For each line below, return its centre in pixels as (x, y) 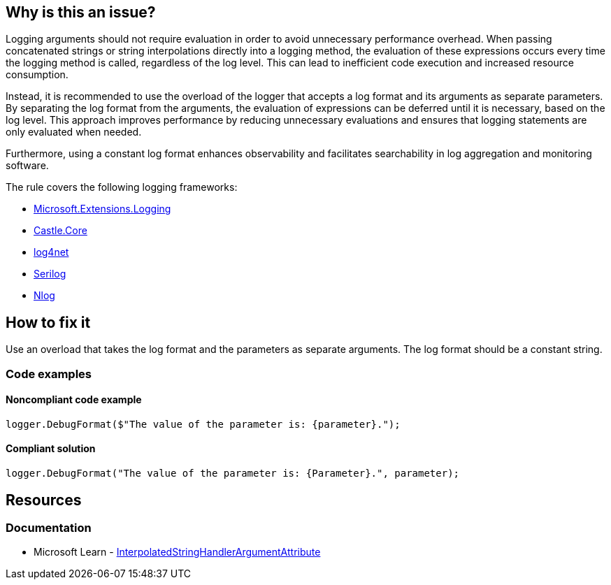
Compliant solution (51, 449)
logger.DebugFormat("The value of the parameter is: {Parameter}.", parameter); (233, 474)
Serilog (50, 274)
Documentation (49, 527)
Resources (44, 500)
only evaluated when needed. (74, 132)
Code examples (49, 374)
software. (27, 166)
